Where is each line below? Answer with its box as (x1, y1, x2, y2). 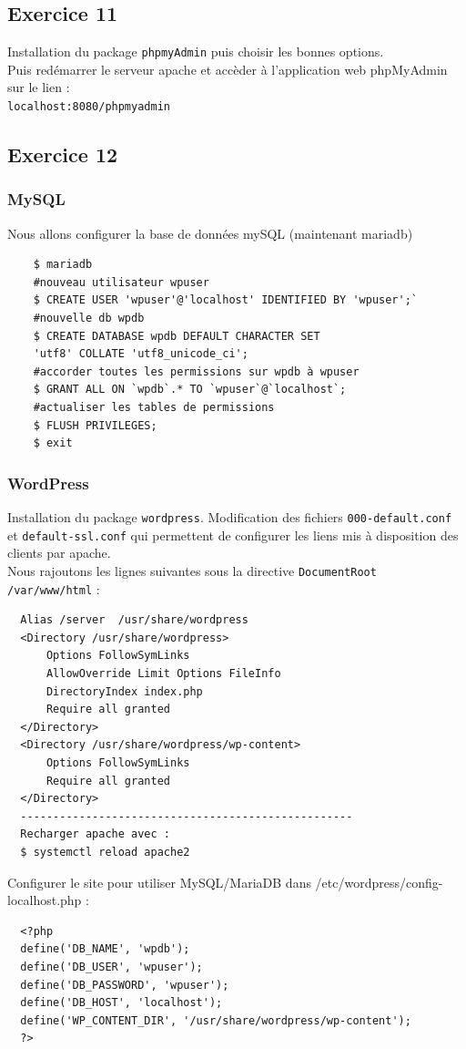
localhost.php (7, 890, 82, 910)
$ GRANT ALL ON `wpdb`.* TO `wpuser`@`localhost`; (33, 383, 347, 396)
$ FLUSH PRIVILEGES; (33, 418, 157, 432)
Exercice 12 (7, 140, 118, 169)
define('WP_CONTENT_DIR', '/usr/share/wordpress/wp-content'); (20, 1013, 411, 1027)
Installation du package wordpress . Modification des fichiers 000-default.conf (7, 508, 452, 527)
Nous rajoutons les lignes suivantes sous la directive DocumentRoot (7, 560, 377, 580)
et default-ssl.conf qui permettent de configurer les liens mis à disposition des (7, 525, 459, 544)
